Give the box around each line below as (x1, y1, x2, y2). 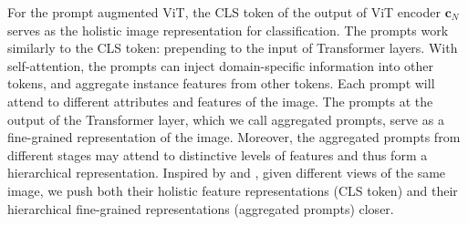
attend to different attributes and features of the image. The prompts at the (7, 91, 433, 110)
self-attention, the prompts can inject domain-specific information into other (7, 56, 434, 75)
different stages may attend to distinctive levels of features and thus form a (7, 145, 428, 164)
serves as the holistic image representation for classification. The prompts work (7, 20, 449, 39)
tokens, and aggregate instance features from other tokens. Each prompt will (7, 74, 435, 93)
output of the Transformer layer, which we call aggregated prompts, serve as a (7, 109, 444, 128)
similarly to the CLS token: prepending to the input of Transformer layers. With (7, 38, 458, 57)
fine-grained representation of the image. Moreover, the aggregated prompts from (7, 128, 461, 147)
